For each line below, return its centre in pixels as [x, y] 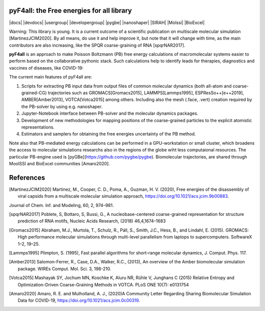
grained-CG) [34, 93]
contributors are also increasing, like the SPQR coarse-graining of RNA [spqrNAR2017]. [97, 45]
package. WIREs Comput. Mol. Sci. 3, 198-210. [65, 269]
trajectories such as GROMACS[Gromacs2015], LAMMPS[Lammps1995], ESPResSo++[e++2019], [146, 93]
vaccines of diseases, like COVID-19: [46, 68]
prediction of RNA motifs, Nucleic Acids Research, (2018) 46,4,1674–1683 [92, 221]
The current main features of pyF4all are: [51, 77]
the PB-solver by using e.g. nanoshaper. [62, 106]
